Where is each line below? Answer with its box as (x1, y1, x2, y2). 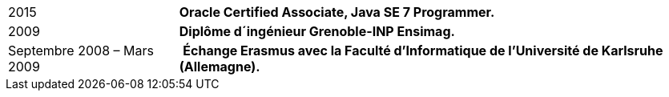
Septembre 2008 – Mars (8, 42, 154, 59)
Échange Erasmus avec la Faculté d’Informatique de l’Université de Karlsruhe (183, 42, 663, 59)
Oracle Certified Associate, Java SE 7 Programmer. (179, 4, 495, 20)
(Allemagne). (179, 59, 260, 75)
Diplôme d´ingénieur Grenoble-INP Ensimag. (179, 23, 455, 39)
